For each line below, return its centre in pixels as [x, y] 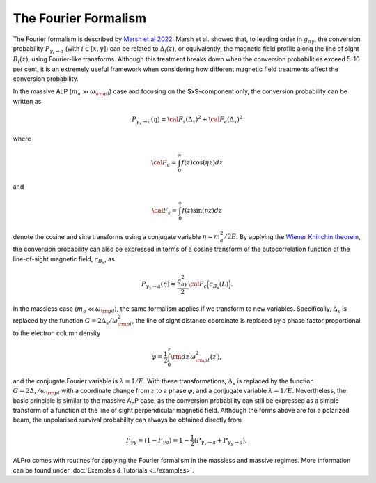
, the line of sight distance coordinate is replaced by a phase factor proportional [246, 321]
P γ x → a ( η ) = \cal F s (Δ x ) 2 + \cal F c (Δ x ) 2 [187, 120]
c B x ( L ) [219, 285]
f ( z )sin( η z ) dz [202, 210]
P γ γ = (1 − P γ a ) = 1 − [157, 441]
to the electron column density [57, 333]
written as [27, 101]
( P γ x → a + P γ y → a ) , [220, 442]
